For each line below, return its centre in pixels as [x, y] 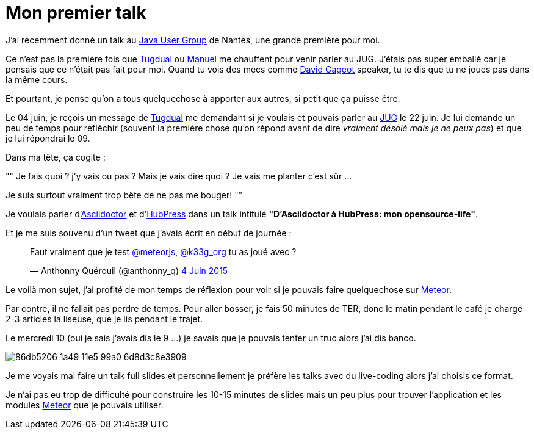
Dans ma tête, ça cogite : [56, 157]
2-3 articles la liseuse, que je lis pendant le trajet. [104, 319]
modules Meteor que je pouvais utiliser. [85, 405]
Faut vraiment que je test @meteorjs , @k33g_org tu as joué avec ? [163, 251]
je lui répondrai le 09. [48, 138]
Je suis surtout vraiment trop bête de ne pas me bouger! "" [124, 195]
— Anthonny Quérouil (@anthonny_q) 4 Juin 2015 [129, 270]
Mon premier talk [76, 13]
